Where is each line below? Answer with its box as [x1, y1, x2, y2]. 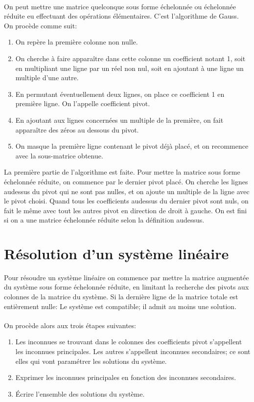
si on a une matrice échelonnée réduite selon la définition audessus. [4, 215, 205, 225]
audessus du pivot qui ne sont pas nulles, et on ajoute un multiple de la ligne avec [4, 186, 250, 196]
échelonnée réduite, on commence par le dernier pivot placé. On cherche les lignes [4, 176, 248, 186]
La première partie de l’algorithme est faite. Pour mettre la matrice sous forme [4, 167, 240, 177]
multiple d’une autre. [15, 72, 79, 83]
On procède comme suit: [4, 20, 77, 30]
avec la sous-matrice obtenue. [15, 150, 103, 160]
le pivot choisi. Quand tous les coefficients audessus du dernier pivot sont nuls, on [4, 196, 249, 206]
